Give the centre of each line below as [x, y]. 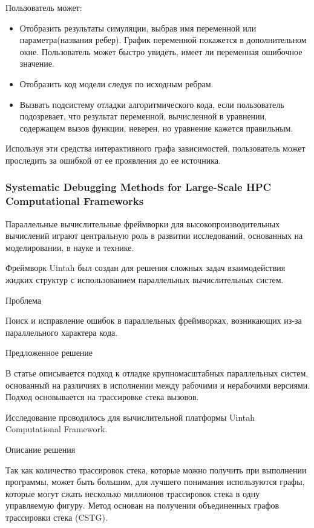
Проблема [24, 300]
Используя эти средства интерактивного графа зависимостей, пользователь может [155, 148]
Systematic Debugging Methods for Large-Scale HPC [139, 187]
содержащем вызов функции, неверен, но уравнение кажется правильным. [156, 128]
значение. [37, 63]
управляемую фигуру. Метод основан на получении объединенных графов [142, 505]
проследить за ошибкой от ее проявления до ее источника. [113, 160]
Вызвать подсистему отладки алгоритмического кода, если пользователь [152, 104]
